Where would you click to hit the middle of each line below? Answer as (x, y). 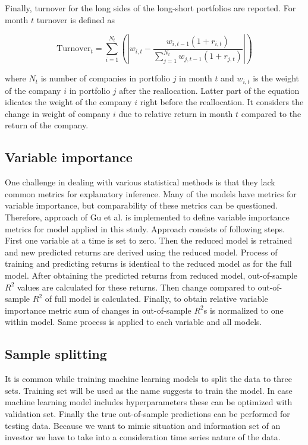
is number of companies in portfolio (105, 78)
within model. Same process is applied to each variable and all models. (133, 322)
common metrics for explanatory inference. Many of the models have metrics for (151, 193)
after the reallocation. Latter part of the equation (209, 90)
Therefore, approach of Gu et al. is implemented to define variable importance (147, 217)
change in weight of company (58, 113)
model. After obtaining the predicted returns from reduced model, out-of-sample (151, 275)
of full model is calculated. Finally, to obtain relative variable (156, 299)
